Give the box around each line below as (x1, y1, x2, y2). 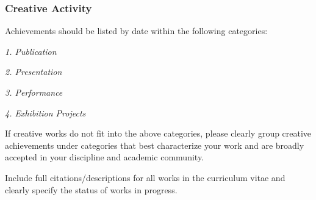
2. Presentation (5, 65, 62, 78)
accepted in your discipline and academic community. (5, 151, 204, 163)
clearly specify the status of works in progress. (5, 183, 178, 196)
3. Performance (5, 86, 63, 98)
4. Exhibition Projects (5, 106, 86, 119)
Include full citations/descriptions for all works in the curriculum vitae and (5, 171, 285, 184)
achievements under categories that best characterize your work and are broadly (5, 138, 304, 151)
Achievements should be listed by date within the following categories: (5, 24, 268, 37)
